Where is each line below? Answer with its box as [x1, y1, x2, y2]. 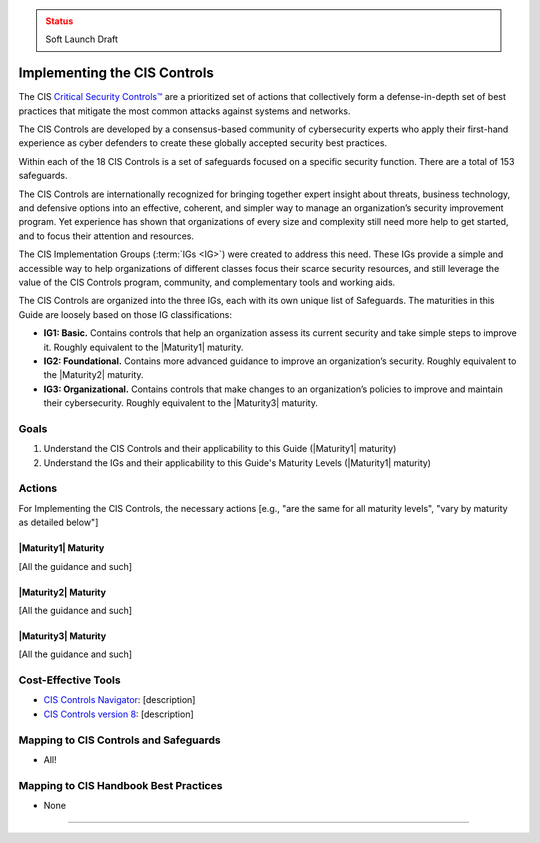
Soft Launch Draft [45, 33, 119, 45]
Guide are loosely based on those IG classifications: [18, 308, 232, 320]
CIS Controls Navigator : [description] [43, 694, 196, 706]
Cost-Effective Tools [18, 673, 121, 687]
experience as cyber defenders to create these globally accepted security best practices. [18, 137, 388, 149]
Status [45, 15, 74, 27]
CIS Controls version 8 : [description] [43, 708, 194, 720]
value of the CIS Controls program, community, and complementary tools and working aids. [18, 276, 396, 288]
